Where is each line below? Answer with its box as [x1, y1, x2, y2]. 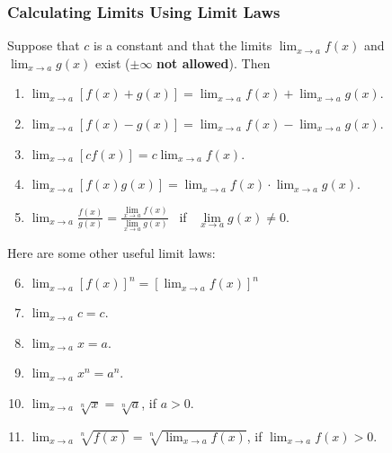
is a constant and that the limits [93, 36, 272, 55]
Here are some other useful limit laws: [7, 243, 216, 262]
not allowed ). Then [156, 53, 271, 72]
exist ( [94, 53, 130, 72]
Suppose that [7, 36, 80, 55]
